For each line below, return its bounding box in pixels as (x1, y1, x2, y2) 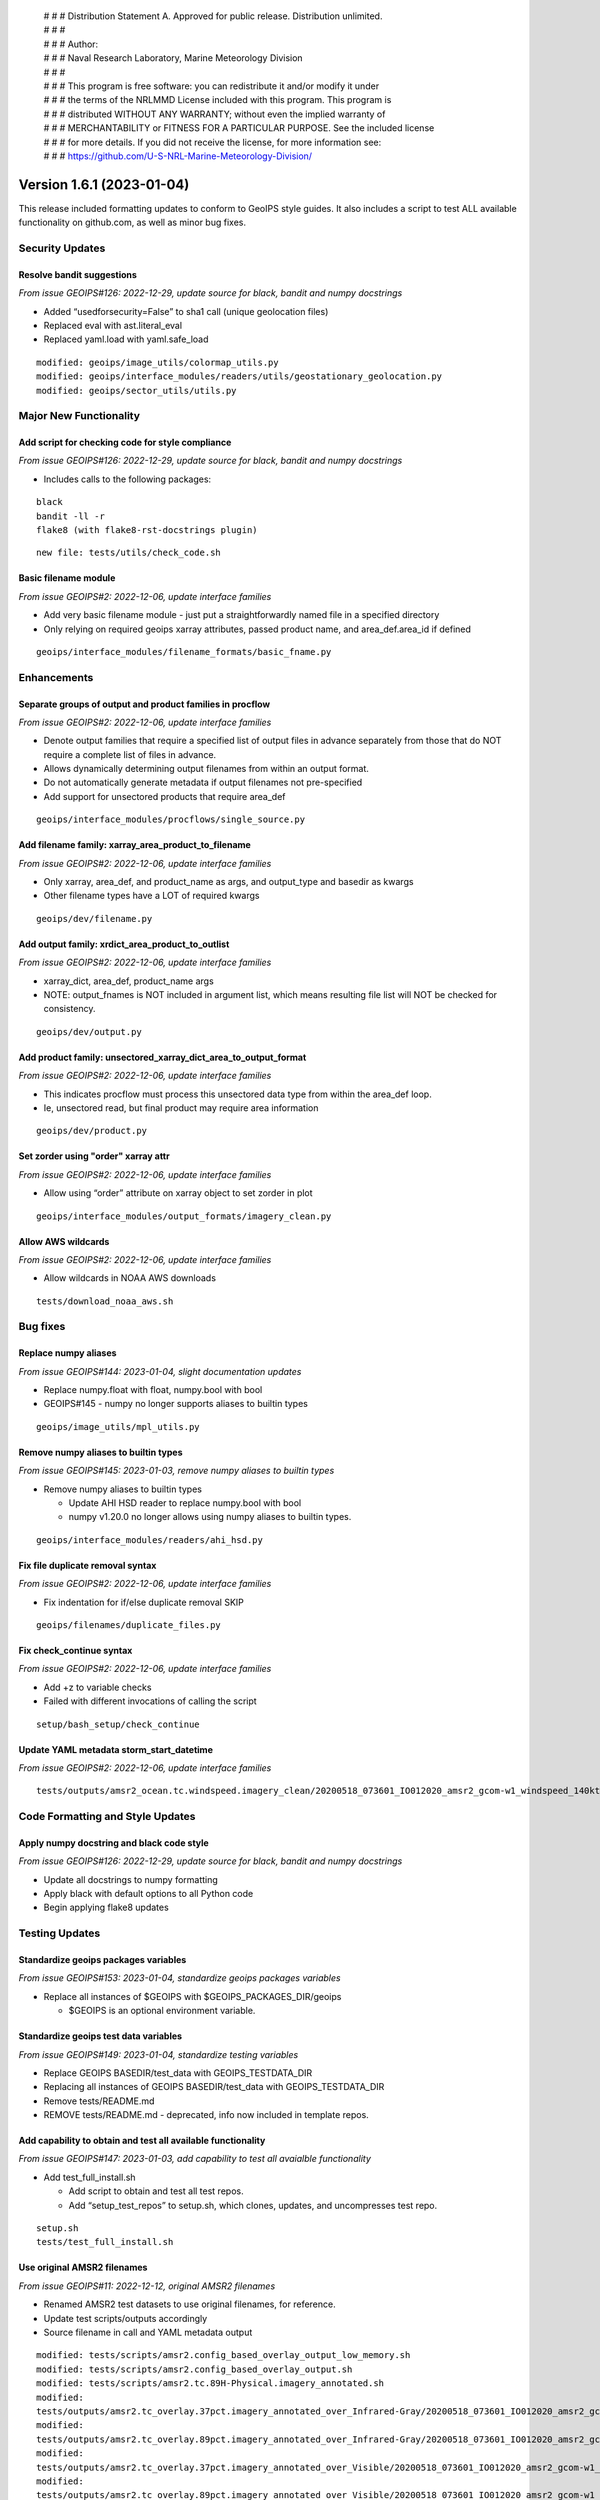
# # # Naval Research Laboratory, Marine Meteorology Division (43, 52, 304, 64)
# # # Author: (43, 38, 99, 50)
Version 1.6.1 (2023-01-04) (18, 176, 190, 193)
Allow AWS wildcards (18, 1235, 110, 1247)
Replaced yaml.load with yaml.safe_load (43, 333, 209, 345)
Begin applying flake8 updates (43, 1901, 169, 1914)
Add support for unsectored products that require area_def (43, 790, 286, 802)
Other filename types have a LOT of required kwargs (43, 890, 260, 902)
